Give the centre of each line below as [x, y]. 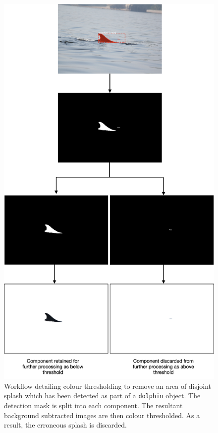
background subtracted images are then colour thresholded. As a [102, 415]
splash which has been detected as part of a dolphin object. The [102, 396]
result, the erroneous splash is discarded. [65, 425]
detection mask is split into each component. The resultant [93, 405]
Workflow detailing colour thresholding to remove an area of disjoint [108, 386]
